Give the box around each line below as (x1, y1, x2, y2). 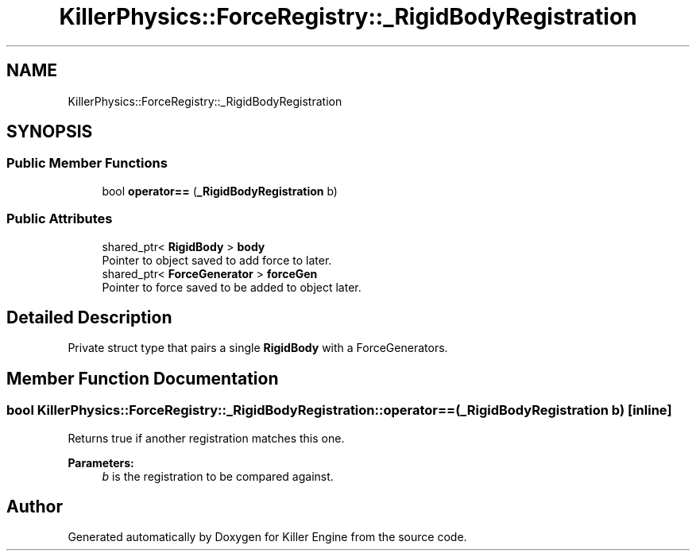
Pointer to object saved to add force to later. (102, 253, 332, 267)
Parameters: (68, 455, 134, 470)
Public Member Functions (6, 155, 168, 172)
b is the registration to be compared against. (102, 469, 334, 483)
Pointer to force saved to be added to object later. (102, 280, 362, 294)
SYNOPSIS (6, 122, 93, 142)
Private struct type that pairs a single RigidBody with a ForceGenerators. (68, 341, 448, 355)
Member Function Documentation (6, 368, 279, 389)
